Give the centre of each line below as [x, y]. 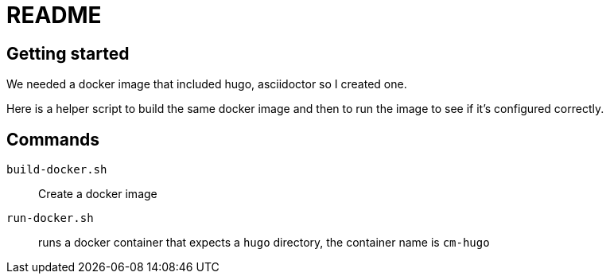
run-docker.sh [50, 218]
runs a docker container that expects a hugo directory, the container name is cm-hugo [264, 243]
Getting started [68, 53]
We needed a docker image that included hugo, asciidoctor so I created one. [207, 84]
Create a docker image [98, 194]
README [54, 15]
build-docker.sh [57, 170]
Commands [53, 139]
